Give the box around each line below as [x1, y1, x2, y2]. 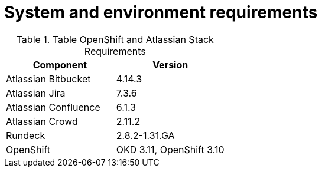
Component [32, 58, 87, 71]
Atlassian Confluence [6, 101, 100, 113]
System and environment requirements [4, 2, 318, 22]
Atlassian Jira [6, 87, 66, 99]
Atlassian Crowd [6, 115, 78, 127]
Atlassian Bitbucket [6, 72, 91, 85]
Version [152, 58, 188, 71]
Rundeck [6, 129, 45, 141]
